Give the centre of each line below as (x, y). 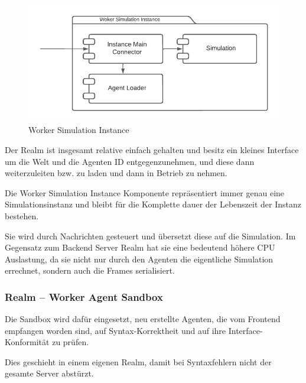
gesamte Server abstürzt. (49, 373)
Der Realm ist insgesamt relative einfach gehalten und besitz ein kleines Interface (152, 149)
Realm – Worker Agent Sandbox (84, 296)
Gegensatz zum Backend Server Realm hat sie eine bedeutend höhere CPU (140, 247)
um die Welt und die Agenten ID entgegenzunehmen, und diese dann (130, 161)
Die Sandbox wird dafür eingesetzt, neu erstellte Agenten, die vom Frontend (143, 319)
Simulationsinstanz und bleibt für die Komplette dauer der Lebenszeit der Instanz (153, 204)
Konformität (27, 342)
